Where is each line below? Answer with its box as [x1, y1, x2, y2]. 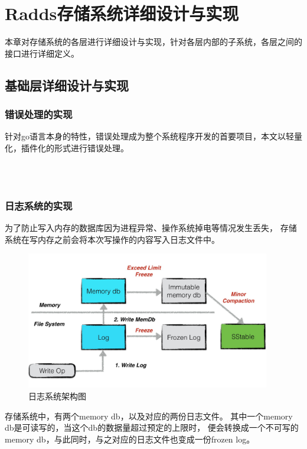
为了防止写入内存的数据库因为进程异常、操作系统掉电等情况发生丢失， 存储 [5, 221, 297, 233]
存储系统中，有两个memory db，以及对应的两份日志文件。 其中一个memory [5, 409, 293, 422]
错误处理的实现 [5, 107, 73, 122]
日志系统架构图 [28, 390, 86, 402]
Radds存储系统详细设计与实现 [5, 1, 239, 25]
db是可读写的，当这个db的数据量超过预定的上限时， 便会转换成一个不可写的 [5, 421, 299, 434]
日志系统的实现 [5, 198, 73, 213]
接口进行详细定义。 [5, 47, 79, 59]
